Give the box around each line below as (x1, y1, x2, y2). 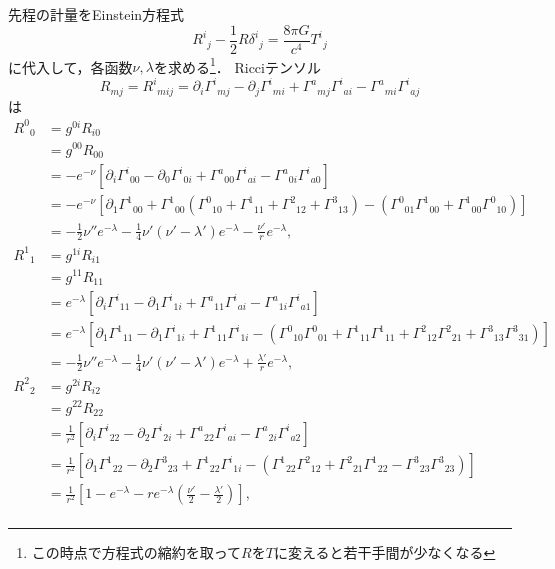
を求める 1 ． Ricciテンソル (153, 53, 321, 77)
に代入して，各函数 (8, 56, 133, 77)
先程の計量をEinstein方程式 (8, 4, 185, 24)
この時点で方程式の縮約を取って (31, 542, 242, 563)
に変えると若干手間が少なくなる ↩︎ (273, 542, 496, 563)
